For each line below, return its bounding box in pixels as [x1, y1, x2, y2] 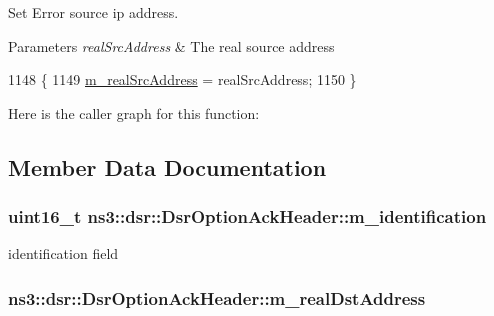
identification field [8, 243, 119, 264]
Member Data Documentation [8, 151, 327, 182]
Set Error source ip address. [8, 2, 179, 22]
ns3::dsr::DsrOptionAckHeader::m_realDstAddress [8, 285, 426, 310]
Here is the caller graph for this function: [8, 102, 260, 123]
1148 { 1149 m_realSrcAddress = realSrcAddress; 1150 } [8, 69, 357, 90]
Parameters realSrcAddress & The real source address [8, 35, 335, 56]
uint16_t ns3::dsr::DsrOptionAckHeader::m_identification [8, 204, 487, 229]
